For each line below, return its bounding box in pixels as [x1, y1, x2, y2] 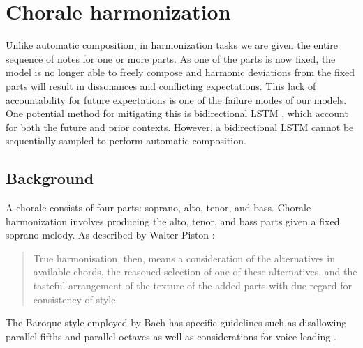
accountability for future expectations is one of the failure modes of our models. [6, 92, 347, 107]
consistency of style [33, 292, 116, 306]
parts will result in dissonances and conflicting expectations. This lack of [6, 78, 316, 93]
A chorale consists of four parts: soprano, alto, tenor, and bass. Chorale [6, 200, 311, 215]
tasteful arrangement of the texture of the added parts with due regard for [33, 278, 353, 293]
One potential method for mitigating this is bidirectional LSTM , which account [6, 106, 348, 121]
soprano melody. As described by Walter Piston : [6, 227, 215, 242]
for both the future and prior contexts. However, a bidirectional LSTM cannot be [6, 119, 354, 134]
